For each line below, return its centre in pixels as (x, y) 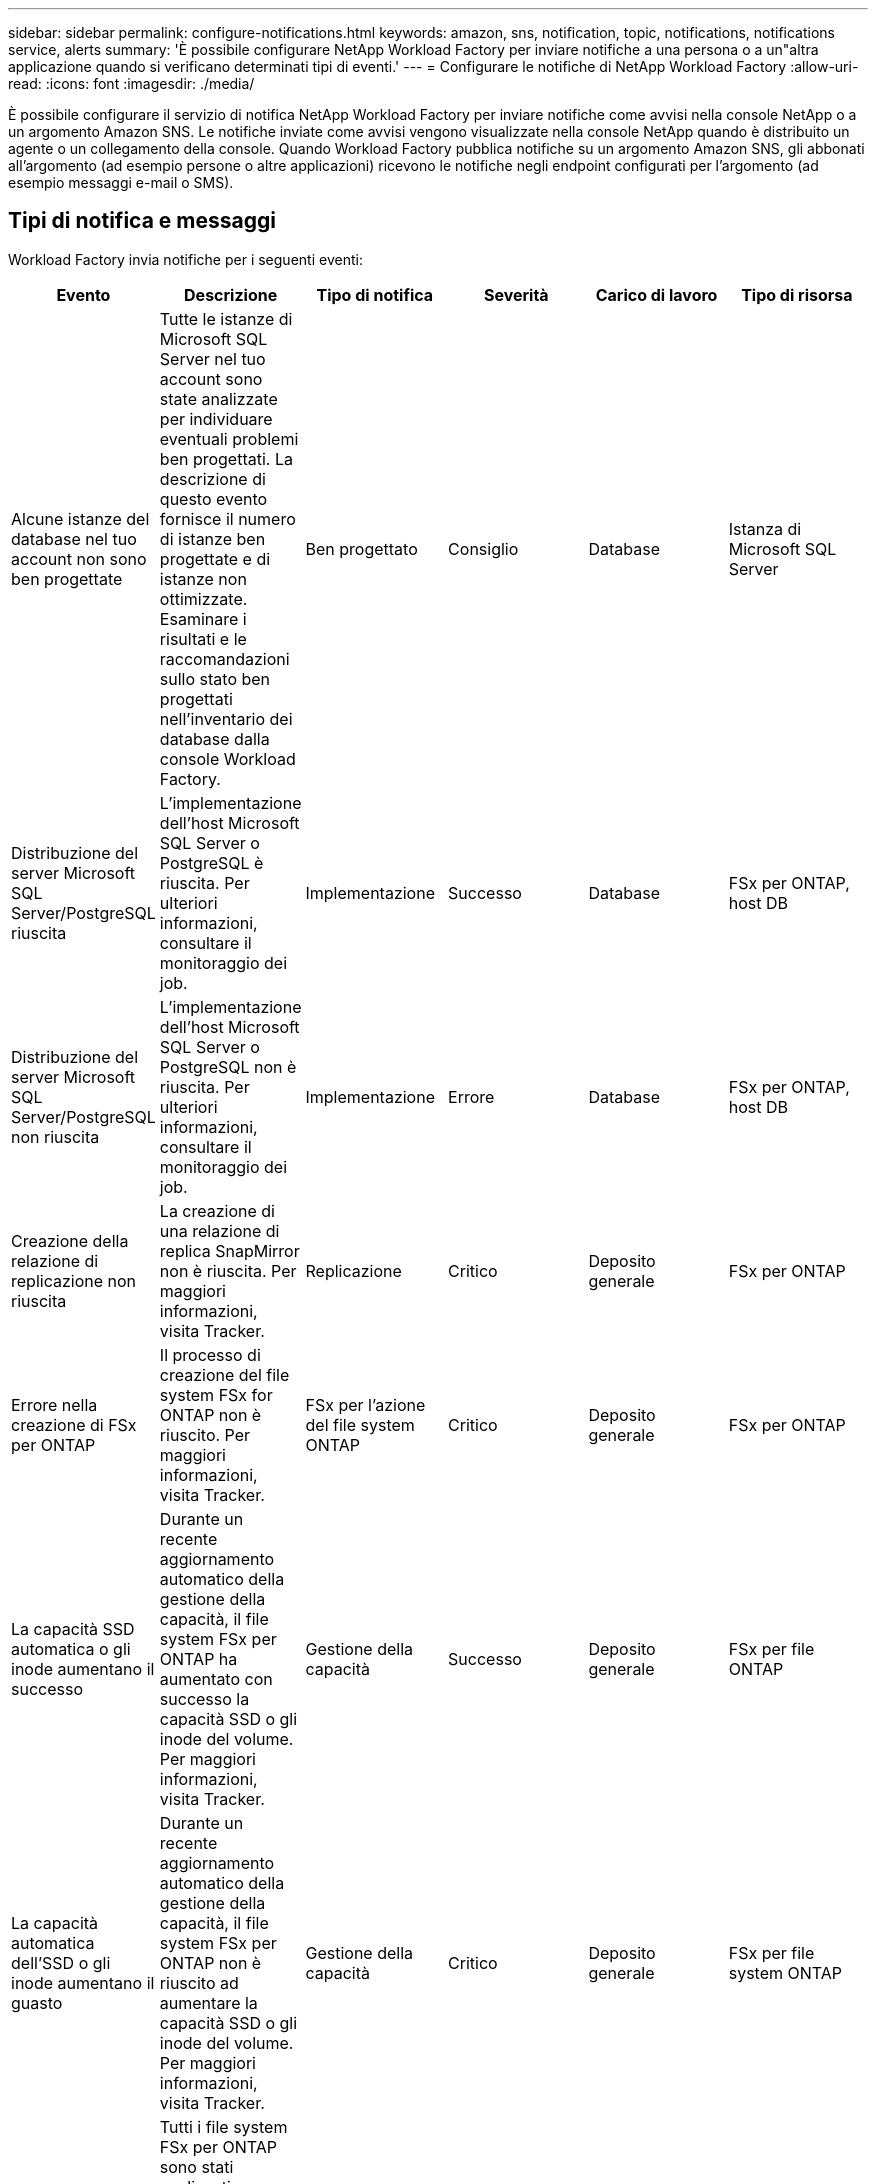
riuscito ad (199, 1982)
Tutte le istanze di (226, 318)
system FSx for (216, 1394)
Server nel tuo (212, 358)
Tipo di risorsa (797, 294)
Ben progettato (361, 548)
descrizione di (212, 478)
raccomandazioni (224, 658)
